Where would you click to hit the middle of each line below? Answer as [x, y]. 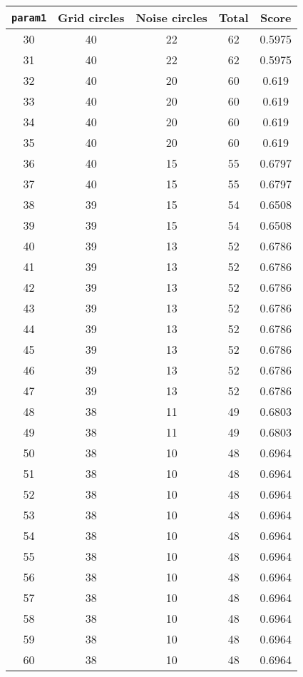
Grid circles [91, 17]
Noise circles [171, 17]
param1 [29, 17]
